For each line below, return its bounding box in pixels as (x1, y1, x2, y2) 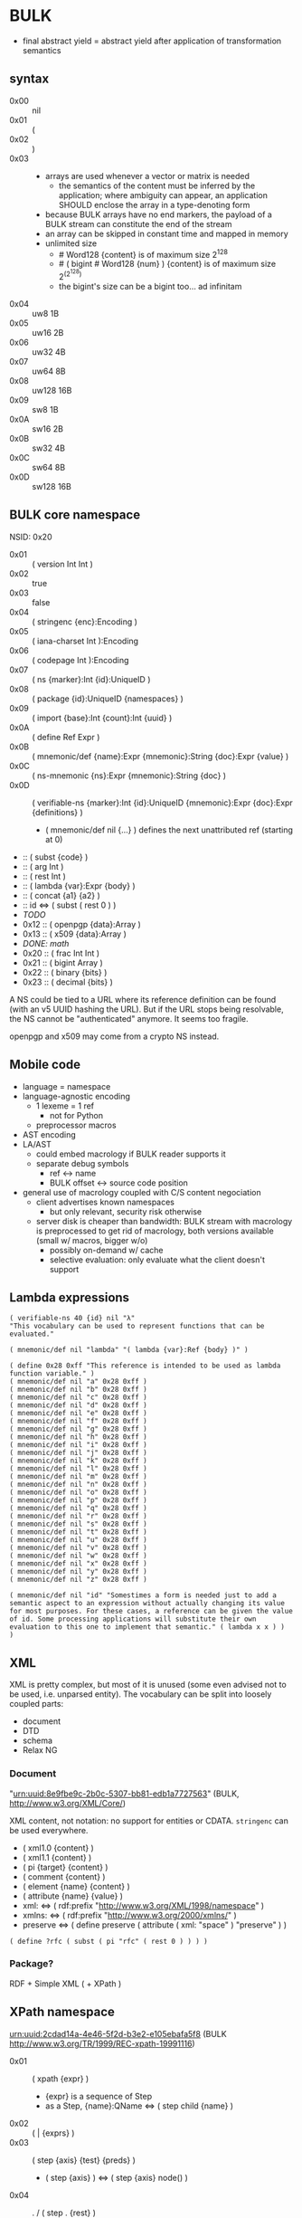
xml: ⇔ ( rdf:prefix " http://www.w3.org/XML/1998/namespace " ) (22, 1899, 265, 1910)
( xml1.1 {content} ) (22, 1852, 92, 1862)
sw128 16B (32, 481, 72, 491)
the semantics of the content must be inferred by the (58, 180, 256, 191)
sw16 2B (32, 423, 63, 434)
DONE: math (22, 938, 70, 948)
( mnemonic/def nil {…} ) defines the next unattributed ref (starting (44, 824, 294, 835)
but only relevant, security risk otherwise (49, 1205, 202, 1217)
